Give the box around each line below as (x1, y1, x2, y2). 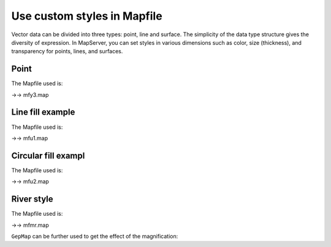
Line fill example (11, 107, 75, 118)
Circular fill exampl (11, 150, 85, 161)
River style (11, 194, 53, 205)
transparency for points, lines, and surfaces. (11, 48, 123, 55)
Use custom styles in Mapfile (11, 9, 162, 23)
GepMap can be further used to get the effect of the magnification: (11, 232, 178, 240)
